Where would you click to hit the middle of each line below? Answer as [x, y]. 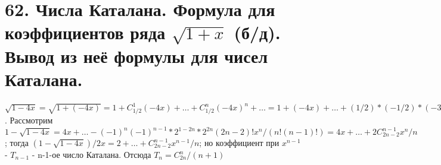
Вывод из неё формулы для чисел [136, 55]
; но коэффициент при [239, 143]
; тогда [17, 143]
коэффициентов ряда [85, 32]
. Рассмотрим [29, 120]
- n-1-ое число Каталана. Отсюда [91, 155]
